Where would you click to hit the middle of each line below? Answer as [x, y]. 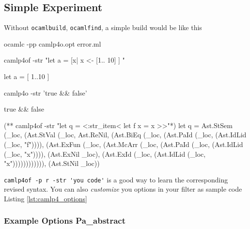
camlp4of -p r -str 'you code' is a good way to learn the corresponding [116, 179]
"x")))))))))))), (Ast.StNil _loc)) [52, 163]
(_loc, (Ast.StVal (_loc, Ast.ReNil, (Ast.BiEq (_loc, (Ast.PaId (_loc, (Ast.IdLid [125, 135]
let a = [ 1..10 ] [27, 76]
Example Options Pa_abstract [65, 220]
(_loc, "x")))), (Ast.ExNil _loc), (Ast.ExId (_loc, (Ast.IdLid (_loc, [105, 154]
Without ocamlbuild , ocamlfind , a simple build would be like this [103, 27]
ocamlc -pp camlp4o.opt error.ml [53, 43]
